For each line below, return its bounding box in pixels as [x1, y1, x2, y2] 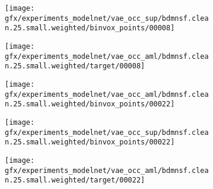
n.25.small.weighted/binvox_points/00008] [5, 24, 175, 33]
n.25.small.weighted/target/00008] [5, 62, 145, 71]
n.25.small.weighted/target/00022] [5, 176, 145, 185]
